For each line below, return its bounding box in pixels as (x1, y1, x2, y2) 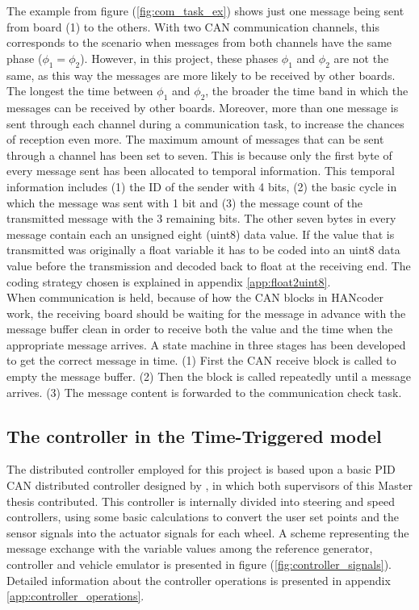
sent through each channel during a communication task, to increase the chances (6, 115, 404, 132)
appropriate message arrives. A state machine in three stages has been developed (6, 336, 406, 353)
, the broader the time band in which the (205, 82, 409, 99)
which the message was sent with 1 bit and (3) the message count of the (6, 194, 362, 211)
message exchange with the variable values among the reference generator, (6, 540, 373, 557)
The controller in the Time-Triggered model (6, 423, 382, 448)
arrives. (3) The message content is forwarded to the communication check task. (6, 383, 402, 400)
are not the (333, 49, 389, 66)
